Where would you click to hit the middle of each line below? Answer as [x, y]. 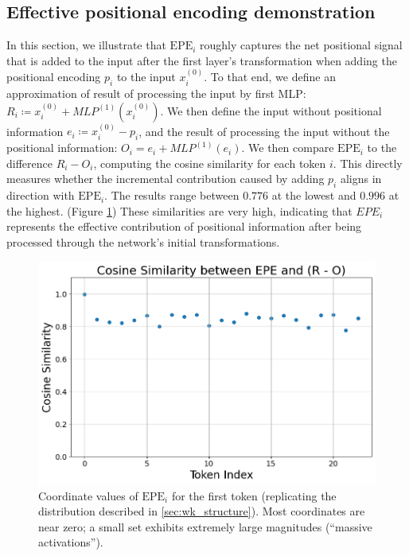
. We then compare [288, 148]
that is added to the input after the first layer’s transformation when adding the [202, 60]
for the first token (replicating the [254, 495]
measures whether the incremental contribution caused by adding [166, 179]
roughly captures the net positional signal [301, 45]
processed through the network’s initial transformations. [143, 241]
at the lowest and [314, 195]
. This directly [368, 163]
